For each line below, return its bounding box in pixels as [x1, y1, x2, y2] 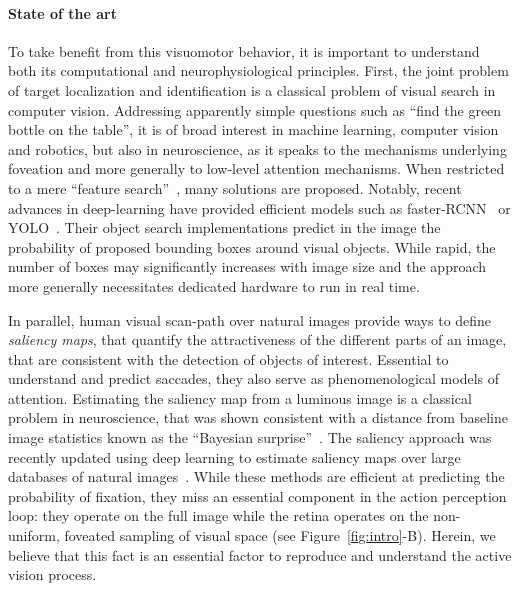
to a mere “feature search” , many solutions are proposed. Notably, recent [8, 177, 462, 198]
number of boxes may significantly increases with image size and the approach [8, 256, 487, 277]
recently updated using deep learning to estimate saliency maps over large [8, 446, 461, 467]
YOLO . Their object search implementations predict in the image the [8, 217, 441, 238]
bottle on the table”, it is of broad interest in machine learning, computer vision [8, 119, 499, 140]
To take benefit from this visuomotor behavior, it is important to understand [8, 40, 480, 61]
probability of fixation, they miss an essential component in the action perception [8, 485, 507, 506]
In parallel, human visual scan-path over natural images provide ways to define [8, 309, 492, 330]
